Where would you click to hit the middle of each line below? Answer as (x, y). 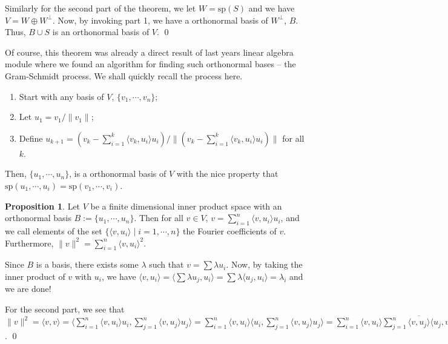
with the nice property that (227, 174)
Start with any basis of (61, 96)
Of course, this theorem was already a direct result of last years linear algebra (149, 52)
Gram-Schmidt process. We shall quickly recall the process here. (124, 75)
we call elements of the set (54, 230)
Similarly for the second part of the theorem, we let (100, 8)
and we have (272, 8)
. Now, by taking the (264, 264)
